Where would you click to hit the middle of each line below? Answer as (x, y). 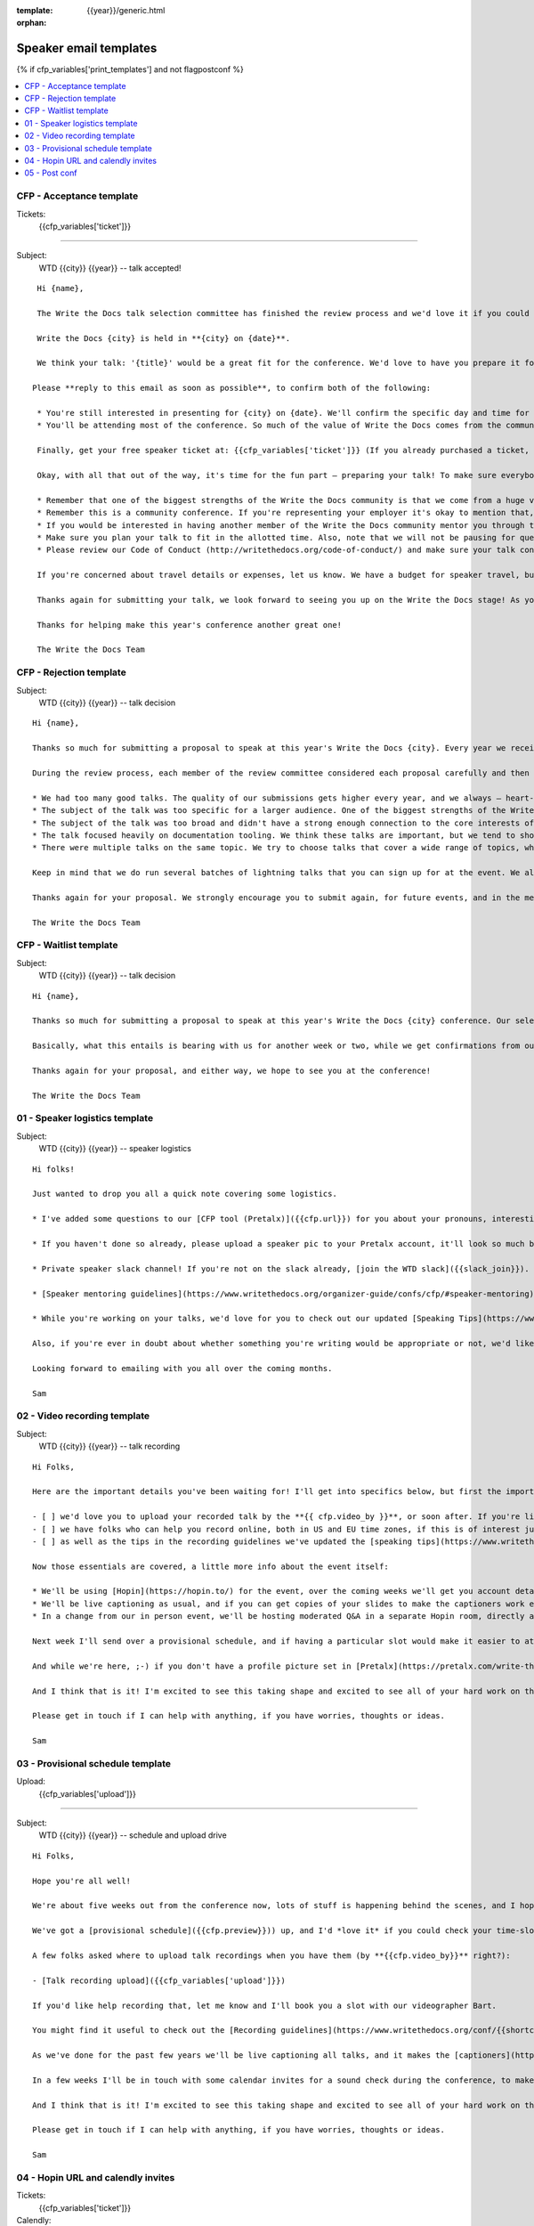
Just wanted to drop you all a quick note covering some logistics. (185, 1194)
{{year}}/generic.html (126, 10)
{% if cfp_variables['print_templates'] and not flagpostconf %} (130, 69)
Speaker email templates (87, 49)
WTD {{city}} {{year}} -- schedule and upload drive (133, 1835)
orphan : (32, 23)
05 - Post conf (51, 173)
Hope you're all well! (82, 1881)
